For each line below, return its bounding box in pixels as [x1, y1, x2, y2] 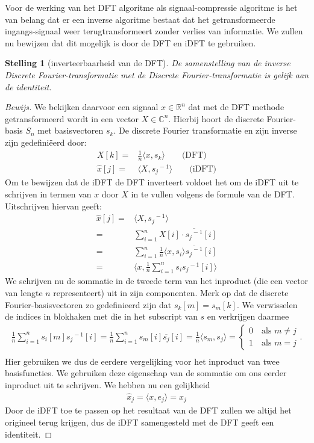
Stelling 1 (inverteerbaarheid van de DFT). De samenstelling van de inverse [5, 57, 290, 69]
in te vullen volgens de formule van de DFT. [131, 188, 295, 200]
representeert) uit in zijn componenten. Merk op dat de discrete [53, 287, 289, 299]
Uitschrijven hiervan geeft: [5, 199, 102, 212]
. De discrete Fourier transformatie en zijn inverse [113, 124, 297, 137]
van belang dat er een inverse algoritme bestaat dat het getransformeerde [5, 13, 275, 25]
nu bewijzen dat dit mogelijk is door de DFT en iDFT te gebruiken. [5, 36, 256, 49]
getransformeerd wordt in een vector [5, 112, 139, 125]
